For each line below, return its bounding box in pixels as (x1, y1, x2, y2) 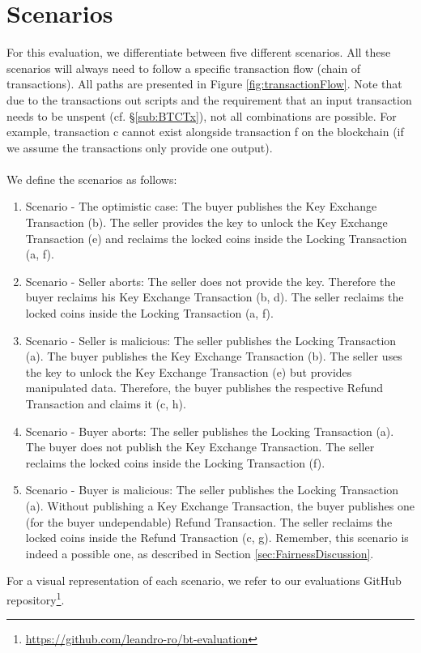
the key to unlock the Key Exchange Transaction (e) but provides (25, 363, 352, 380)
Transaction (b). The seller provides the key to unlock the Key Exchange (25, 214, 388, 231)
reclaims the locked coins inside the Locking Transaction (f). (25, 454, 325, 471)
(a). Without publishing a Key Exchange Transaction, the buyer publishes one (25, 497, 415, 514)
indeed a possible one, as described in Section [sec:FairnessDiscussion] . (25, 544, 374, 561)
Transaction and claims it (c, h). (25, 395, 186, 412)
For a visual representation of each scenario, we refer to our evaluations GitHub (6, 572, 402, 589)
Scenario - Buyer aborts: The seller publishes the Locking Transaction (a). (25, 422, 394, 439)
